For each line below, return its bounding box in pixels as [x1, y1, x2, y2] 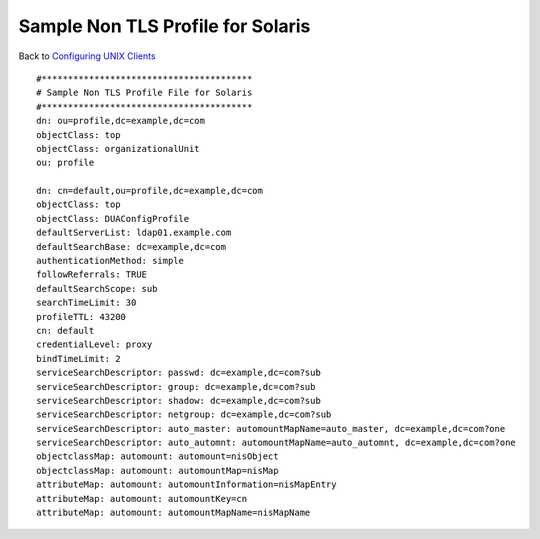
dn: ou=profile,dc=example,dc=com [36, 115, 205, 127]
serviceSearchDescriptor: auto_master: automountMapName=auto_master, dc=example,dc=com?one [36, 423, 506, 434]
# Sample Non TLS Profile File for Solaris [36, 87, 253, 99]
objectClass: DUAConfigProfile [36, 213, 190, 224]
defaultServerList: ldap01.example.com [36, 227, 232, 239]
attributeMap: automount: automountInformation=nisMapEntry [36, 479, 337, 490]
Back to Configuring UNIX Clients [18, 50, 156, 62]
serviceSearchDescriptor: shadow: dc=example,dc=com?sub [36, 395, 322, 406]
